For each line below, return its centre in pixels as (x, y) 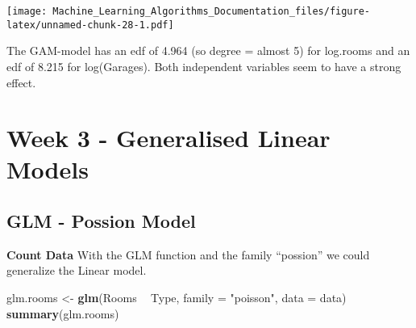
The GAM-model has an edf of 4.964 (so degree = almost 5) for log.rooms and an (208, 50)
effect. (21, 82)
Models (48, 169)
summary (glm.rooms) (63, 313)
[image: (27, 11)
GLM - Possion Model (101, 221)
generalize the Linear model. (77, 270)
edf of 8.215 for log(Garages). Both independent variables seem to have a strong (204, 66)
